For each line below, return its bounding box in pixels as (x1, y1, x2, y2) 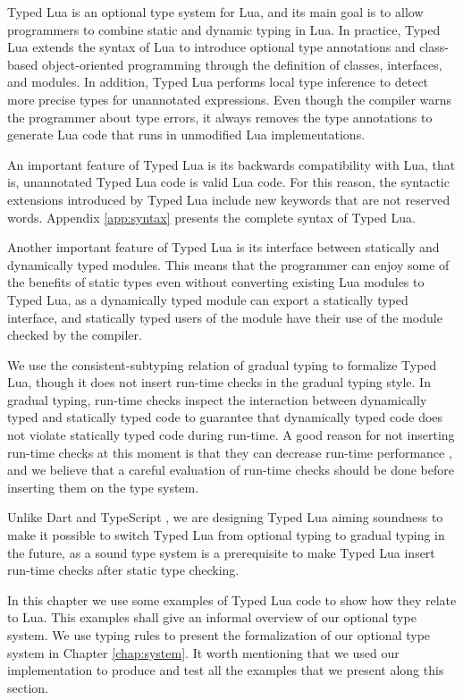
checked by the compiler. (7, 325, 142, 344)
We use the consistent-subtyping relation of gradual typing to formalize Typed (7, 355, 437, 374)
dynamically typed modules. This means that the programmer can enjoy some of (7, 255, 450, 274)
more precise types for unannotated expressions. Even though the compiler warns (7, 89, 452, 108)
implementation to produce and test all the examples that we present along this (7, 661, 444, 679)
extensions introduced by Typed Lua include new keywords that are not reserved (7, 190, 450, 208)
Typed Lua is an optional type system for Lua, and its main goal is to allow (7, 3, 424, 21)
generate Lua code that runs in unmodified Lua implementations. (7, 125, 366, 144)
